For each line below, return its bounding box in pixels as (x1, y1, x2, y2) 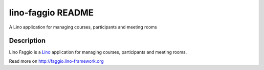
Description (9, 37, 46, 45)
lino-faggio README (9, 7, 94, 18)
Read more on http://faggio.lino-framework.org (9, 58, 104, 64)
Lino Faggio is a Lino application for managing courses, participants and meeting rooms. (9, 49, 187, 55)
